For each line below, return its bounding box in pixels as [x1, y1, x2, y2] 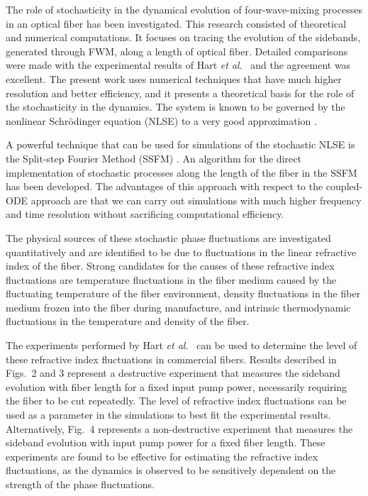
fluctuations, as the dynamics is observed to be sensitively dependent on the [6, 463, 336, 478]
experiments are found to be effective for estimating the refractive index [6, 448, 318, 463]
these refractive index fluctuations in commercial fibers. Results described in [6, 351, 337, 366]
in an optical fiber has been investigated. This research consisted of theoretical [6, 16, 347, 31]
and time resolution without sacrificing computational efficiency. [6, 206, 284, 221]
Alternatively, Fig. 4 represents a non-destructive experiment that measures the [6, 421, 353, 436]
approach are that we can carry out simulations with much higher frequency [30, 192, 362, 207]
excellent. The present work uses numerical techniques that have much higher [6, 71, 342, 86]
